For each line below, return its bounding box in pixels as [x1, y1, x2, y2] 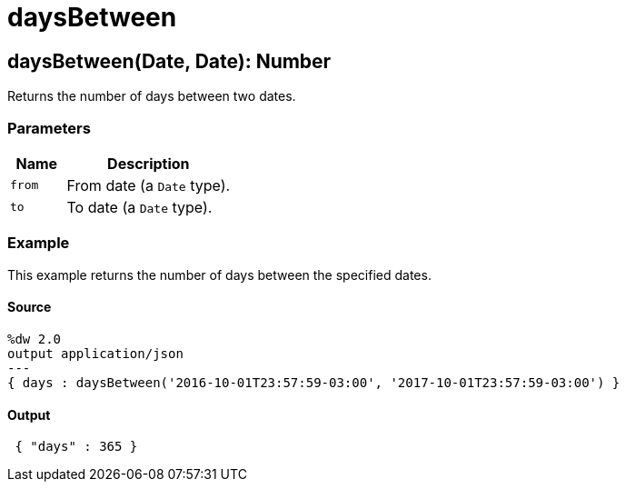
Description [107, 154, 190, 173]
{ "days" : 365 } [15, 439, 138, 454]
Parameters [7, 118, 91, 137]
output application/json [7, 345, 184, 361]
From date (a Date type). [66, 175, 231, 195]
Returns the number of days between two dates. [7, 88, 296, 105]
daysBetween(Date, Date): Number [7, 49, 332, 73]
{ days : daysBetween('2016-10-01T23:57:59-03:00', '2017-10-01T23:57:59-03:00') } [7, 374, 621, 390]
